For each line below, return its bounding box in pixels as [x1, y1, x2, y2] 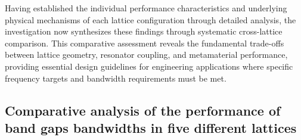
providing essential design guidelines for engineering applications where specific [5, 60, 293, 72]
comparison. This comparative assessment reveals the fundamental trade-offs [5, 36, 284, 49]
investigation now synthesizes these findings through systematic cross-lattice [5, 25, 283, 38]
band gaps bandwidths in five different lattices [5, 118, 297, 136]
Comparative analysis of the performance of [5, 101, 281, 119]
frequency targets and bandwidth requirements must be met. [5, 71, 226, 84]
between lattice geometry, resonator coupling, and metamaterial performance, [5, 48, 288, 61]
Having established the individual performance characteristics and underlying [5, 2, 287, 14]
